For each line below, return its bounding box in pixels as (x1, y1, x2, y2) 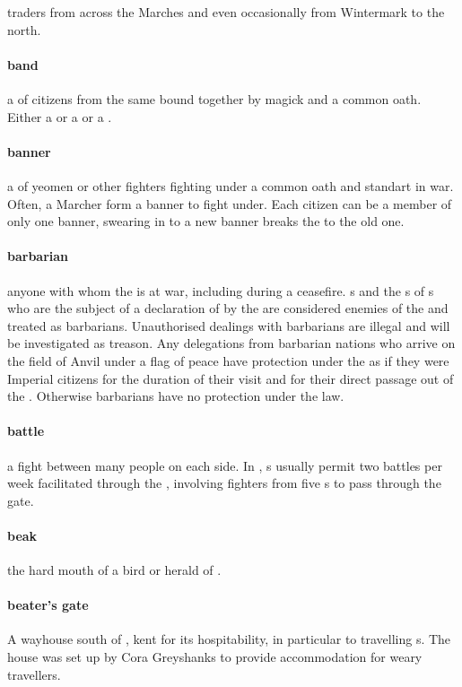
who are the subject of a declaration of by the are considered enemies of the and (7, 299, 449, 317)
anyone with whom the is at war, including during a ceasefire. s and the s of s (7, 281, 434, 300)
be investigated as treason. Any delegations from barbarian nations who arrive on (7, 334, 456, 352)
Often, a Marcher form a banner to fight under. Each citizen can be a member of (7, 194, 452, 213)
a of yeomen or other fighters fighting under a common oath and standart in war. (7, 176, 454, 195)
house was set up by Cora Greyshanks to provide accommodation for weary (7, 648, 423, 666)
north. (7, 20, 41, 39)
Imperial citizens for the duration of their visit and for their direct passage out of (7, 369, 454, 387)
